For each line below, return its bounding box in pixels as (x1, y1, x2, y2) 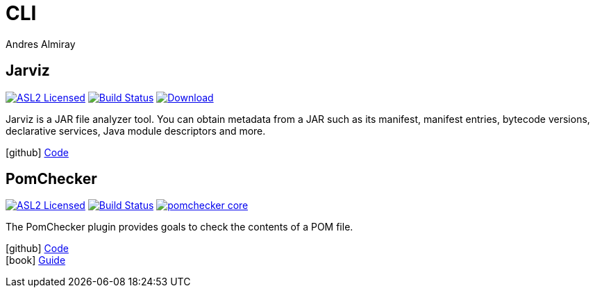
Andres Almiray (6, 37, 76, 50)
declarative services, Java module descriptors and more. (6, 124, 266, 137)
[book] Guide (6, 254, 66, 267)
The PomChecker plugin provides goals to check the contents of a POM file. (6, 221, 353, 233)
